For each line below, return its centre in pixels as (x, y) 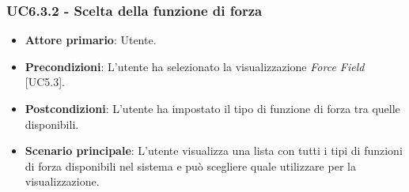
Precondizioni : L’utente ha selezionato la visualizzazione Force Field (195, 66)
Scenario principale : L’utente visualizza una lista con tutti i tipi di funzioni (214, 151)
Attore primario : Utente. (91, 40)
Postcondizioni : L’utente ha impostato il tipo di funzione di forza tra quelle (212, 108)
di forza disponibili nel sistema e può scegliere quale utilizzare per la (190, 166)
